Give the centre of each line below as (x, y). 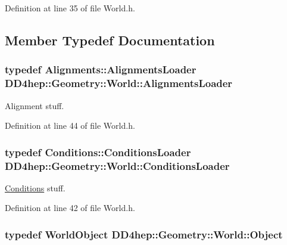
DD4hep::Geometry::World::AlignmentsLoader (119, 83)
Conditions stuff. (35, 187)
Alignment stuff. (35, 105)
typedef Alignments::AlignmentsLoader (101, 69)
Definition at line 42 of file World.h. (70, 208)
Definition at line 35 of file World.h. (70, 8)
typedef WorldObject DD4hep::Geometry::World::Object (144, 234)
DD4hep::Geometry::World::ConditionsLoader (117, 165)
